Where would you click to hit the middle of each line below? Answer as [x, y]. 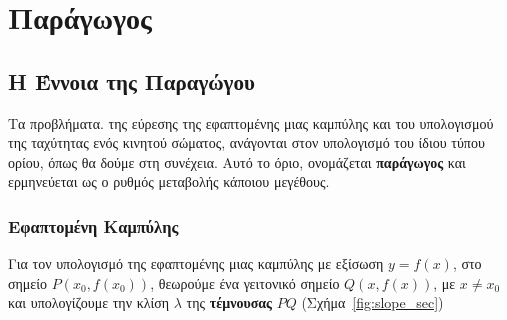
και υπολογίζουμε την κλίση [89, 302]
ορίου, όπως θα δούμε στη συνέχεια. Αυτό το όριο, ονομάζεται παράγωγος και [237, 161]
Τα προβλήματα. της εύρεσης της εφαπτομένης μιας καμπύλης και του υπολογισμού [251, 122]
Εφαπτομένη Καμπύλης [93, 225]
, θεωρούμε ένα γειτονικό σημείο [245, 282]
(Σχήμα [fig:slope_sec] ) [372, 302]
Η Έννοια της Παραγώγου [131, 80]
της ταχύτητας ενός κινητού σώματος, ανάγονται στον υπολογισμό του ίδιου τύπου [246, 142]
